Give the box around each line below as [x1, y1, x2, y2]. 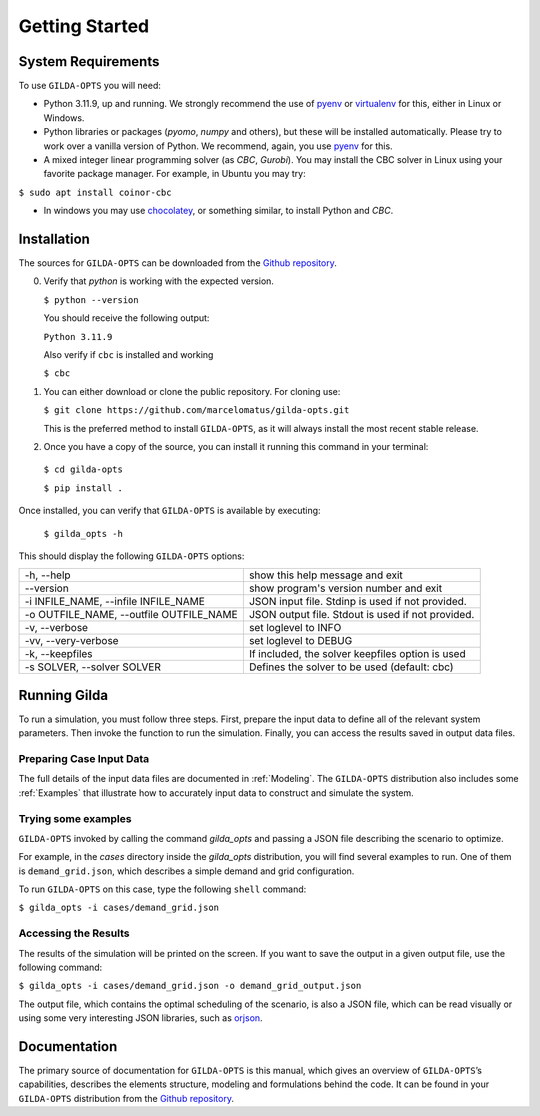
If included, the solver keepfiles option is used [248, 647, 466, 661]
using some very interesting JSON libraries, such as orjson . [18, 1012, 264, 1024]
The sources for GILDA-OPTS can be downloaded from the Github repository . [18, 257, 337, 269]
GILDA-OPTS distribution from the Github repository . [18, 1092, 235, 1104]
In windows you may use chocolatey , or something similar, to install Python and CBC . [43, 205, 394, 217]
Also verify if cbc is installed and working [43, 349, 214, 361]
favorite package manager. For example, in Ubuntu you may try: [43, 168, 306, 180]
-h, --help [24, 568, 71, 582]
